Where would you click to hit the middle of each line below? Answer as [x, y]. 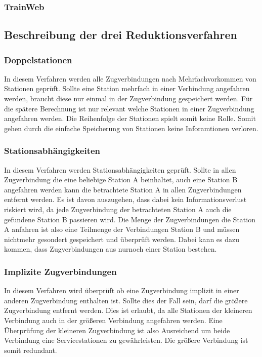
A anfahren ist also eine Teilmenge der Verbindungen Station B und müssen [122, 229]
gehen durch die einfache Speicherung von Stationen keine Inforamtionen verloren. [131, 128]
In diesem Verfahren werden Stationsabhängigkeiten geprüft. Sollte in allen [120, 169]
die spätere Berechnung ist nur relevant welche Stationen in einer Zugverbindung [129, 108]
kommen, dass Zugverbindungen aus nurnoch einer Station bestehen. [111, 249]
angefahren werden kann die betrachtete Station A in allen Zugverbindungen [123, 189]
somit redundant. [31, 350]
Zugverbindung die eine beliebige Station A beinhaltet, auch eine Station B [121, 180]
